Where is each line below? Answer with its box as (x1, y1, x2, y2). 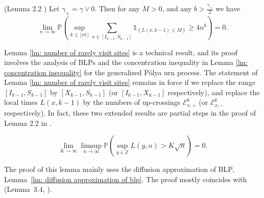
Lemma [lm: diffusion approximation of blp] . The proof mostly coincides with (4, 173, 247, 184)
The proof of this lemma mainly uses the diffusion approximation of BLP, (4, 164, 234, 174)
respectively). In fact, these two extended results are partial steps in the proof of (4, 107, 256, 118)
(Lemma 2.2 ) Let (4, 3, 60, 13)
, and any (162, 3, 192, 13)
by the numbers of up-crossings (83, 97, 180, 107)
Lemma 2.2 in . (4, 117, 52, 128)
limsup (81, 142, 102, 150)
